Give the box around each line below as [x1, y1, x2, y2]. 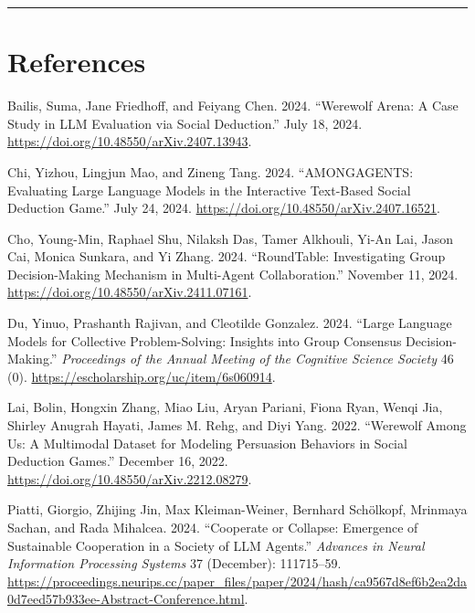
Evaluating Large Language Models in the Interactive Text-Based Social [7, 180, 411, 199]
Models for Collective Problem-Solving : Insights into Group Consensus [7, 331, 402, 350]
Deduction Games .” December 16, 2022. [7, 451, 228, 470]
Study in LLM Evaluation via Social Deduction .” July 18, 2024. [7, 113, 363, 132]
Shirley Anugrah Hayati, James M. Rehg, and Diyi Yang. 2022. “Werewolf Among [7, 416, 467, 435]
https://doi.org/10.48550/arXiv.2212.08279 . [7, 469, 252, 488]
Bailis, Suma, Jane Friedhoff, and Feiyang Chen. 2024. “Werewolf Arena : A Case [7, 96, 459, 115]
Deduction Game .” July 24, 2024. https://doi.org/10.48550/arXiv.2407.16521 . [7, 198, 441, 217]
